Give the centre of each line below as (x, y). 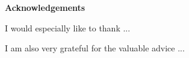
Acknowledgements (45, 7)
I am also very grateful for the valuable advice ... (95, 48)
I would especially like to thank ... (68, 27)
